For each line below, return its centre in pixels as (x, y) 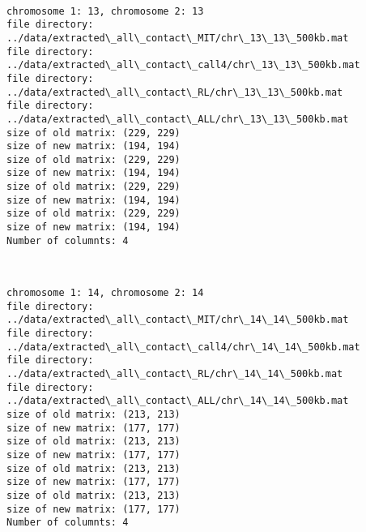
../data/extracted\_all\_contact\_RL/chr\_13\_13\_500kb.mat (175, 92)
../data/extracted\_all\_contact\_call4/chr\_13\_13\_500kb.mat (183, 65)
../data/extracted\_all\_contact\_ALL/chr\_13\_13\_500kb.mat (178, 119)
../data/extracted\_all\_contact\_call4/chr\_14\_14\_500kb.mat (183, 347)
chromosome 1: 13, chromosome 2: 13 (105, 11)
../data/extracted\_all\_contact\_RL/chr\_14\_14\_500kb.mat (175, 373)
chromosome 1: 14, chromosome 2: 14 (105, 293)
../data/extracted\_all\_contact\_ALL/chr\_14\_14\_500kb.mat (178, 401)
